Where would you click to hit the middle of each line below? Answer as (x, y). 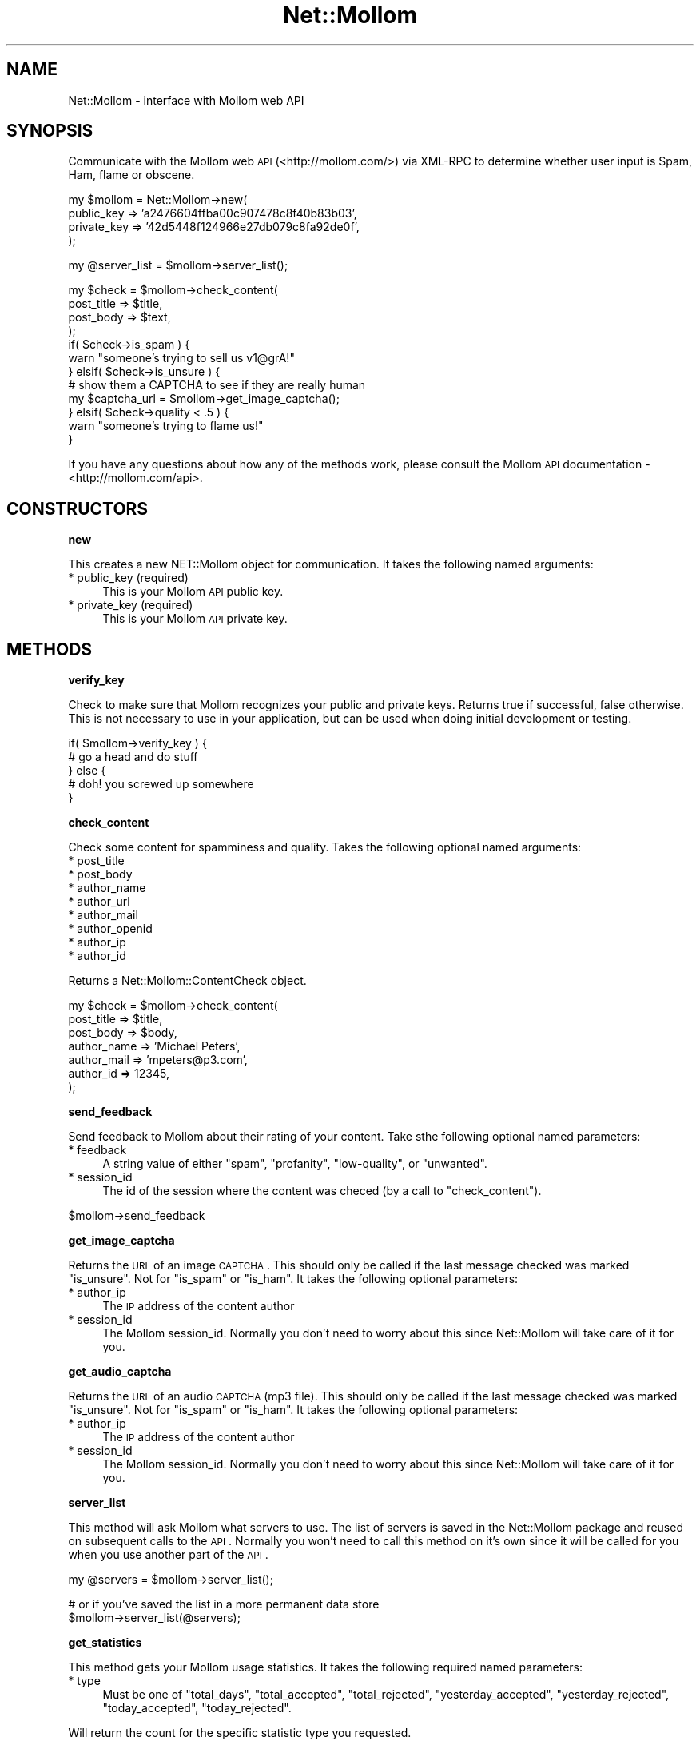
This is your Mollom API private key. (195, 619)
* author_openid (110, 929)
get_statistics (105, 1643)
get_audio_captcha (120, 1372)
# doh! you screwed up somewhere (161, 784)
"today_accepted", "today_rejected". (197, 1708)
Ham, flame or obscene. (131, 175)
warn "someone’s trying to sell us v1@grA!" (181, 358)
